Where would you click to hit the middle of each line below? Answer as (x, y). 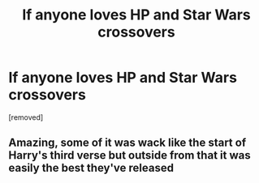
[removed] (26, 117)
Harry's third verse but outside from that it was (129, 155)
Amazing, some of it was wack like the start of (127, 143)
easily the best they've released (91, 168)
